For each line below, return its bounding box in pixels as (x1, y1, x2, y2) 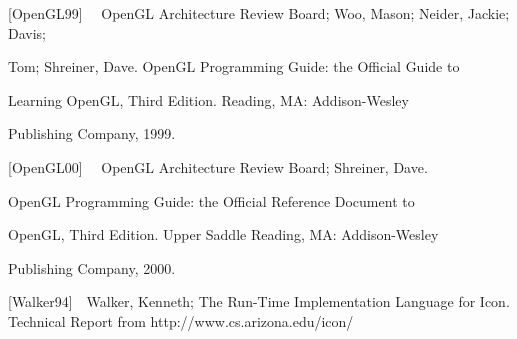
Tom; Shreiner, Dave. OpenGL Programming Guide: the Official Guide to (8, 56, 460, 77)
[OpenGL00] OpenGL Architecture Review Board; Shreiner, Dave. (8, 156, 428, 177)
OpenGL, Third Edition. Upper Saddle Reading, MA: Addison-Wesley (8, 224, 439, 245)
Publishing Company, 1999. (8, 123, 176, 144)
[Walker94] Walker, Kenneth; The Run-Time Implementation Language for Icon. (8, 291, 510, 312)
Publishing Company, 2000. (8, 257, 176, 278)
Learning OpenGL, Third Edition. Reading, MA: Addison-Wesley (8, 89, 409, 110)
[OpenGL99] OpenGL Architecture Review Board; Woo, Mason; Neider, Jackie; (8, 3, 510, 23)
